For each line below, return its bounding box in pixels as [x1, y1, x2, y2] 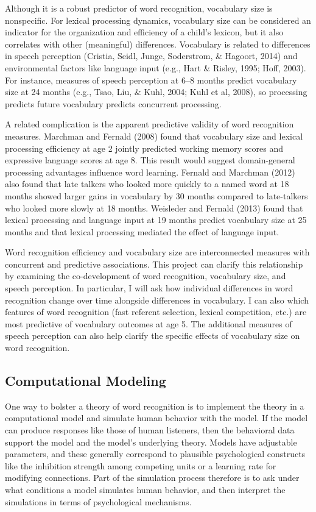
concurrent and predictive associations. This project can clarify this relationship [5, 257, 303, 270]
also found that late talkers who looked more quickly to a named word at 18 [5, 177, 289, 190]
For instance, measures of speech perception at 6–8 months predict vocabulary [5, 73, 297, 86]
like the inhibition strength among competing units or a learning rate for [5, 459, 276, 472]
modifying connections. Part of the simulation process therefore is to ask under [5, 471, 300, 484]
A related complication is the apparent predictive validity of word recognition [5, 118, 294, 130]
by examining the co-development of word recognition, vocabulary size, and [5, 269, 286, 282]
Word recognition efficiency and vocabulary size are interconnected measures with [5, 246, 310, 258]
